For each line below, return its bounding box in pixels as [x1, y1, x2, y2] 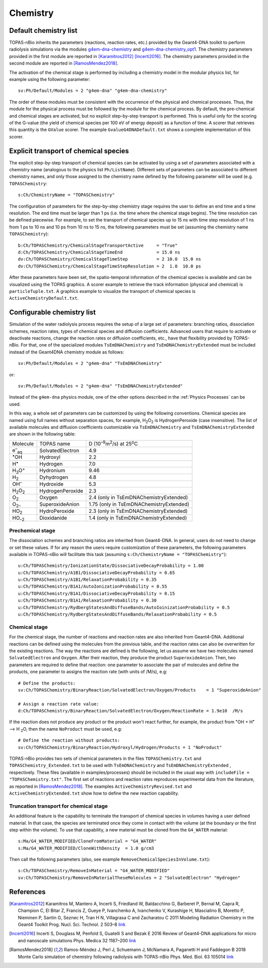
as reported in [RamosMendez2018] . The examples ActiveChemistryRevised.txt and [9, 783, 192, 789]
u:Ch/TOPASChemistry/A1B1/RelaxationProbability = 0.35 [18, 577, 157, 583]
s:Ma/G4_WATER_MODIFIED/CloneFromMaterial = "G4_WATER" [18, 838, 157, 844]
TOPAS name [39, 440, 70, 447]
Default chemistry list [9, 26, 78, 35]
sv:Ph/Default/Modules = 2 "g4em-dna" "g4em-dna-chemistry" [18, 88, 167, 94]
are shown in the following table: [9, 431, 76, 437]
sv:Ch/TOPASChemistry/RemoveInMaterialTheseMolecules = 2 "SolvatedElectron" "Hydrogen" [18, 875, 241, 881]
